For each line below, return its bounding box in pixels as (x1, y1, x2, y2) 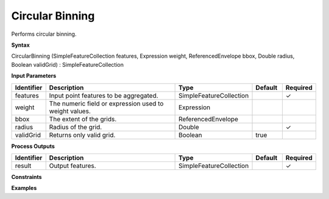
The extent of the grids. (49, 115, 117, 123)
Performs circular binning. (11, 30, 77, 38)
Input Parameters (11, 72, 57, 79)
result (15, 161, 32, 170)
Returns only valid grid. (49, 130, 116, 139)
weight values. (49, 107, 91, 115)
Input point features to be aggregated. (49, 91, 158, 99)
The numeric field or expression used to (49, 99, 164, 107)
